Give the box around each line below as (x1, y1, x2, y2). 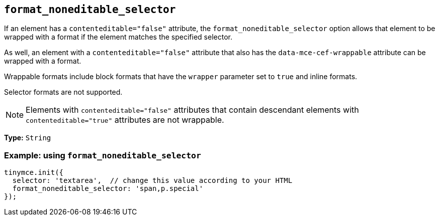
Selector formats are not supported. (4, 88, 123, 97)
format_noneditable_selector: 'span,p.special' (12, 184, 204, 193)
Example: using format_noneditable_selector (4, 150, 201, 160)
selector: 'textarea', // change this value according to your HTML (12, 176, 293, 185)
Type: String (4, 133, 51, 142)
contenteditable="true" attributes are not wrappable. (26, 115, 224, 125)
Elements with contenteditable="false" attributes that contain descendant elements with (26, 105, 359, 115)
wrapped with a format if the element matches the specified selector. (4, 33, 232, 42)
